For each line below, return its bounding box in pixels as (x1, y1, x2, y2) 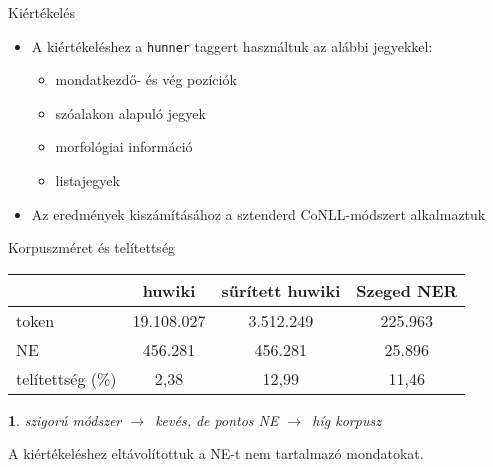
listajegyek (55, 170, 120, 191)
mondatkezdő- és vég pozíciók (55, 69, 237, 90)
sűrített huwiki (221, 278, 341, 302)
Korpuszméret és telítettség (8, 237, 176, 258)
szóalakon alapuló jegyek (55, 102, 206, 123)
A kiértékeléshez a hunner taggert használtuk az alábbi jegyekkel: (31, 35, 433, 56)
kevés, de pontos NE (155, 409, 279, 430)
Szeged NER (356, 278, 458, 302)
